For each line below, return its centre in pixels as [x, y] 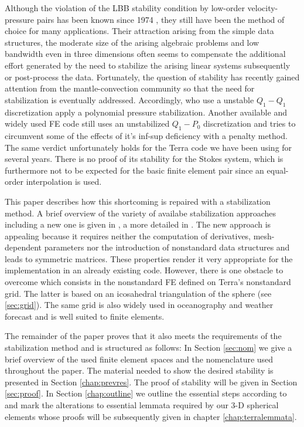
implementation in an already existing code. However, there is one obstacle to [144, 270]
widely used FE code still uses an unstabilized [87, 123]
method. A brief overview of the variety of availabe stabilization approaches [141, 213]
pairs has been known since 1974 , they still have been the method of [160, 19]
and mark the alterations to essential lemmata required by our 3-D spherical [142, 405]
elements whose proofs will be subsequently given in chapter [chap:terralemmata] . [151, 416]
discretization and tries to [250, 123]
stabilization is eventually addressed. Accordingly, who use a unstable [129, 99]
